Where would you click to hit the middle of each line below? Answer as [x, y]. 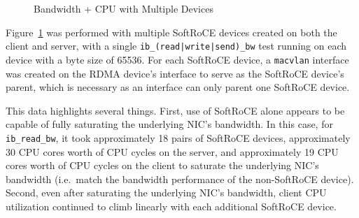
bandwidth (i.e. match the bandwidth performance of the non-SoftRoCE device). [180, 179]
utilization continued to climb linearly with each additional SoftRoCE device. [171, 206]
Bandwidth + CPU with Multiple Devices [124, 8]
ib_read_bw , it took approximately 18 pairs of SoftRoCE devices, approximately [178, 137]
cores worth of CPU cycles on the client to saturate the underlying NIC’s [162, 165]
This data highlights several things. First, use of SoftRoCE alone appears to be [175, 110]
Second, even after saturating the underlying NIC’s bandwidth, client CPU [166, 192]
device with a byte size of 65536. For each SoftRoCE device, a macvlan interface [177, 59]
